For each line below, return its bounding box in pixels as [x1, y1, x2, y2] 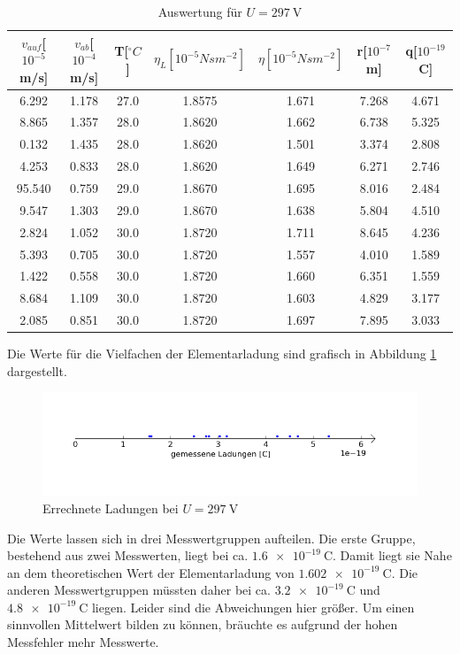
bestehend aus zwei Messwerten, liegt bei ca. [7, 546, 249, 565]
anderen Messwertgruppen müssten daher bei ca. [7, 581, 271, 599]
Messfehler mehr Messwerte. [7, 633, 159, 651]
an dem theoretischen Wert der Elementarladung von [7, 563, 295, 581]
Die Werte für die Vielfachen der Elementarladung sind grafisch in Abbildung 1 [7, 344, 437, 363]
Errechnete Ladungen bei [42, 498, 179, 517]
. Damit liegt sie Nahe [333, 546, 452, 565]
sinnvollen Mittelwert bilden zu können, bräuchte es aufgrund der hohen [7, 615, 398, 634]
